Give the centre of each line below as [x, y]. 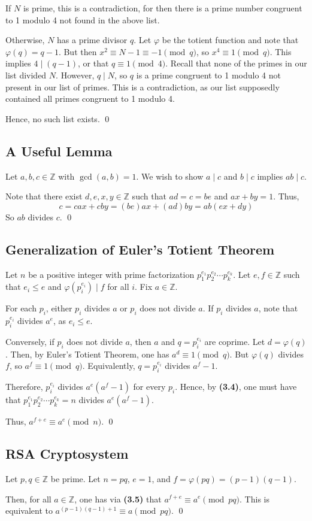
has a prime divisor [92, 40]
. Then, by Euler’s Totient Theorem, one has [87, 354]
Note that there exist [44, 196]
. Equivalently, [109, 366]
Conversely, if [30, 341]
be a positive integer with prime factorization [111, 274]
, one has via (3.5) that [118, 499]
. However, [75, 75]
